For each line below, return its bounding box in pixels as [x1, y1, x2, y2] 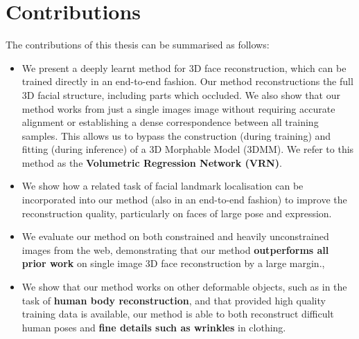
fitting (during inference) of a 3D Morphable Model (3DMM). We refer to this [21, 142, 354, 156]
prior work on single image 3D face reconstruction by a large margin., [21, 256, 325, 271]
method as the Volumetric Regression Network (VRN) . [21, 155, 282, 169]
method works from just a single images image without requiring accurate [21, 101, 335, 116]
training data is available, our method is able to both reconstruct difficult [21, 306, 334, 321]
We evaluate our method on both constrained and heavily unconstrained [21, 229, 329, 244]
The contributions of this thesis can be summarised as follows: [6, 37, 270, 52]
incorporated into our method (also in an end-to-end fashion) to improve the [21, 192, 347, 207]
